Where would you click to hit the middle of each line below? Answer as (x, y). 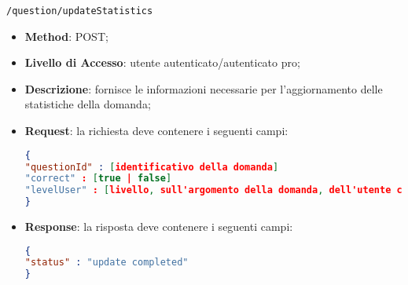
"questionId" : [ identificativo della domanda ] (152, 167)
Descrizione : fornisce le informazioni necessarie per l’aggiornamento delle (204, 88)
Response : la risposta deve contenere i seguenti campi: (159, 226)
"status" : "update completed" (107, 263)
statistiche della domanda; (88, 104)
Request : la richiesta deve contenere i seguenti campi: (156, 131)
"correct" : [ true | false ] (98, 179)
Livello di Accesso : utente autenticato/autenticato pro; (162, 62)
